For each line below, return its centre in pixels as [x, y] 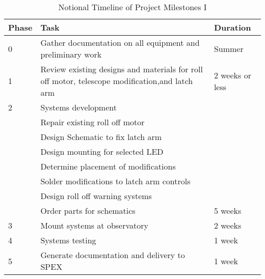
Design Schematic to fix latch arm [101, 137]
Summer [229, 48]
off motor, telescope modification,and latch [117, 81]
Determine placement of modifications [108, 166]
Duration [232, 27]
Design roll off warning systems [96, 196]
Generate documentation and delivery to [113, 255]
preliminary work [71, 54]
